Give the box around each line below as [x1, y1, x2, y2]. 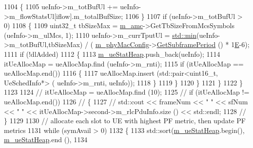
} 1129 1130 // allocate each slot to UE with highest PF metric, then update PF [4, 115, 246, 126]
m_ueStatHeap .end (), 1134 [4, 134, 88, 145]
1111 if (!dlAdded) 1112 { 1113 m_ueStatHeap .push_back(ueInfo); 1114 [4, 49, 220, 59]
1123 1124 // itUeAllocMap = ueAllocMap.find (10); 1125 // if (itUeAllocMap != [4, 87, 250, 97]
